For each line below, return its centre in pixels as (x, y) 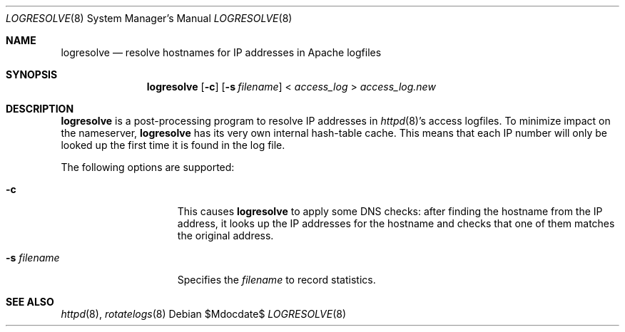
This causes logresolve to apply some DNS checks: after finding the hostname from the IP (390, 211)
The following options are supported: (148, 167)
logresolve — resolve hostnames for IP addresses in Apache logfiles (221, 52)
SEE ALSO (30, 302)
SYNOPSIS (32, 74)
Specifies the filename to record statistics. (276, 280)
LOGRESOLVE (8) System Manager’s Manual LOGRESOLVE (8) (149, 18)
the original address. (225, 235)
